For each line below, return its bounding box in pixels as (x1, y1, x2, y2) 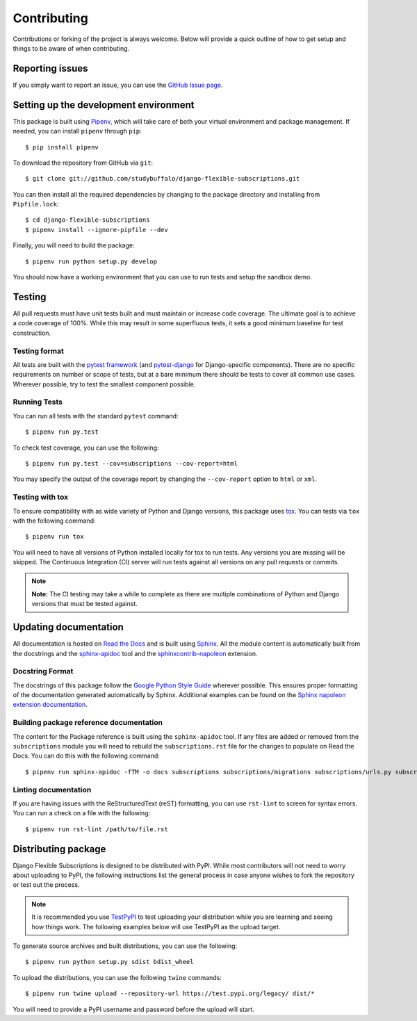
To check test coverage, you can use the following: (13, 443, 159, 452)
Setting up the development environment (13, 99, 195, 111)
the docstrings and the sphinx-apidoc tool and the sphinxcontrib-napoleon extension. (13, 649, 258, 657)
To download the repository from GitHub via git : (13, 158, 153, 167)
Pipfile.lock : (13, 200, 59, 209)
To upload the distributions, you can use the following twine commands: (13, 973, 222, 981)
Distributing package (13, 843, 106, 855)
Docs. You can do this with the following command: (13, 751, 160, 760)
